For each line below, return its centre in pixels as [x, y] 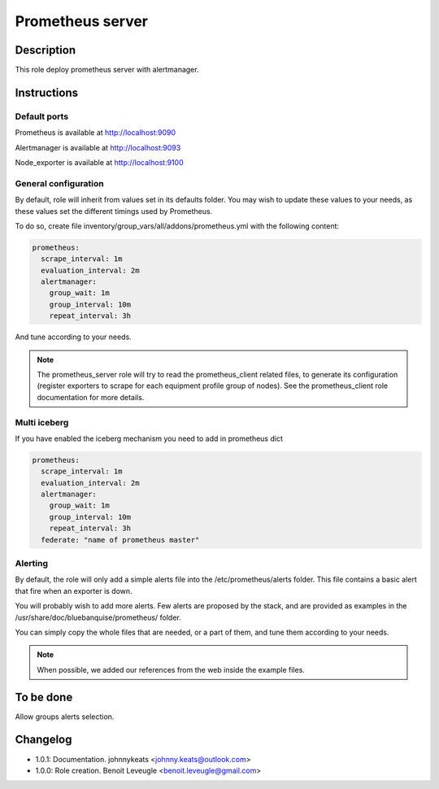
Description [46, 50]
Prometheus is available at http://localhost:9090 [96, 133]
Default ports [42, 116]
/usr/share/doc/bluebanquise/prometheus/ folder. [98, 617]
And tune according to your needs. [73, 337]
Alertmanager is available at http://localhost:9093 [98, 147]
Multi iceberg [42, 422]
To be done [44, 697]
